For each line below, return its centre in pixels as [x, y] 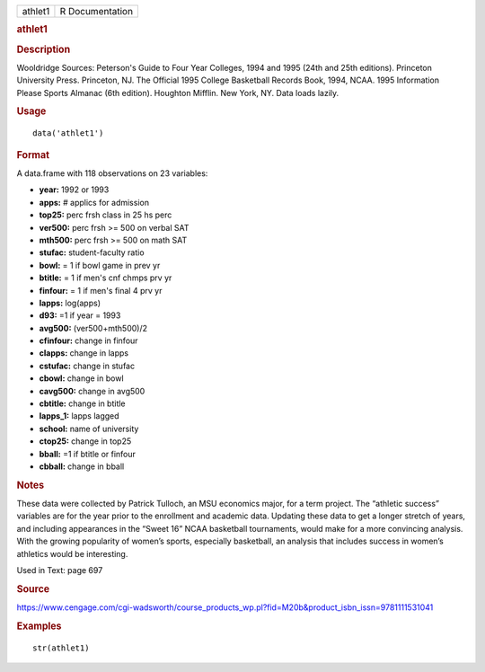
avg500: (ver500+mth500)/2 [93, 328]
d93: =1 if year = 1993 [80, 315]
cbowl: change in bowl [82, 378]
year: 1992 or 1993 [74, 190]
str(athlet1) [61, 648]
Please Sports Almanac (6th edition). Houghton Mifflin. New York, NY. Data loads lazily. [178, 93]
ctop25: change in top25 [85, 441]
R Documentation [97, 11]
